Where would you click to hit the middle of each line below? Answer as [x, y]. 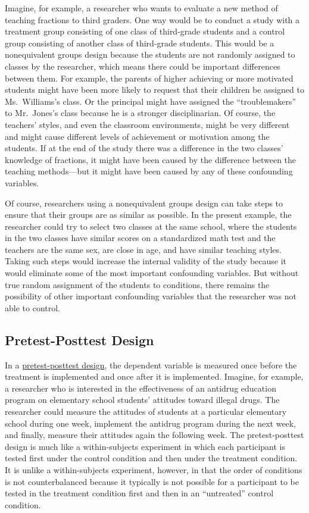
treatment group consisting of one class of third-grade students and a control [145, 31]
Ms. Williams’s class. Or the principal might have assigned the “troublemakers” [151, 101]
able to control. [32, 307]
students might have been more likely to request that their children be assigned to [154, 90]
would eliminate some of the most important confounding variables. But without [152, 273]
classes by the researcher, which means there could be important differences [143, 66]
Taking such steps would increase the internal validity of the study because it [146, 261]
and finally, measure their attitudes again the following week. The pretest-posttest [154, 435]
